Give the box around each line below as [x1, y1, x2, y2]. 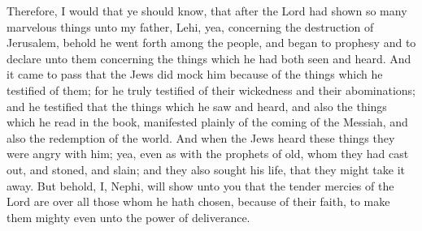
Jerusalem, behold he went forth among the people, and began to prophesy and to [7, 34, 416, 51]
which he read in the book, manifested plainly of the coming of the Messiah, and [7, 113, 408, 130]
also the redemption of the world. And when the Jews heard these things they [7, 129, 395, 146]
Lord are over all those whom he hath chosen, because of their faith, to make [7, 193, 390, 210]
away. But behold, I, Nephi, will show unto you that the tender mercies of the [7, 177, 394, 194]
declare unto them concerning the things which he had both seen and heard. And [7, 49, 411, 66]
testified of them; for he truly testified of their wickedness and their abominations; [7, 81, 416, 98]
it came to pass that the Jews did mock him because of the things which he [7, 66, 383, 83]
